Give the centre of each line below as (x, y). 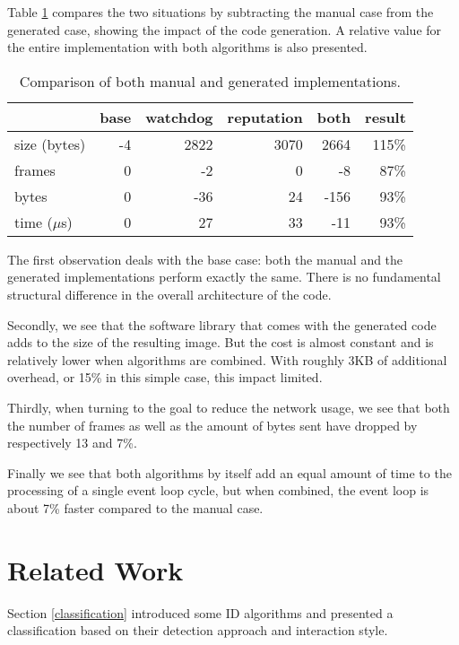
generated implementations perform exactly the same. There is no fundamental (224, 277)
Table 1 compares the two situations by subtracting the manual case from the (221, 12)
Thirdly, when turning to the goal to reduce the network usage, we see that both (229, 407)
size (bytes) (50, 144)
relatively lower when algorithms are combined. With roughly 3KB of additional (227, 359)
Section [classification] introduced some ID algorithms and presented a (200, 612)
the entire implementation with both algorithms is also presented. (187, 47)
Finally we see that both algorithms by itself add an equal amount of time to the (229, 472)
